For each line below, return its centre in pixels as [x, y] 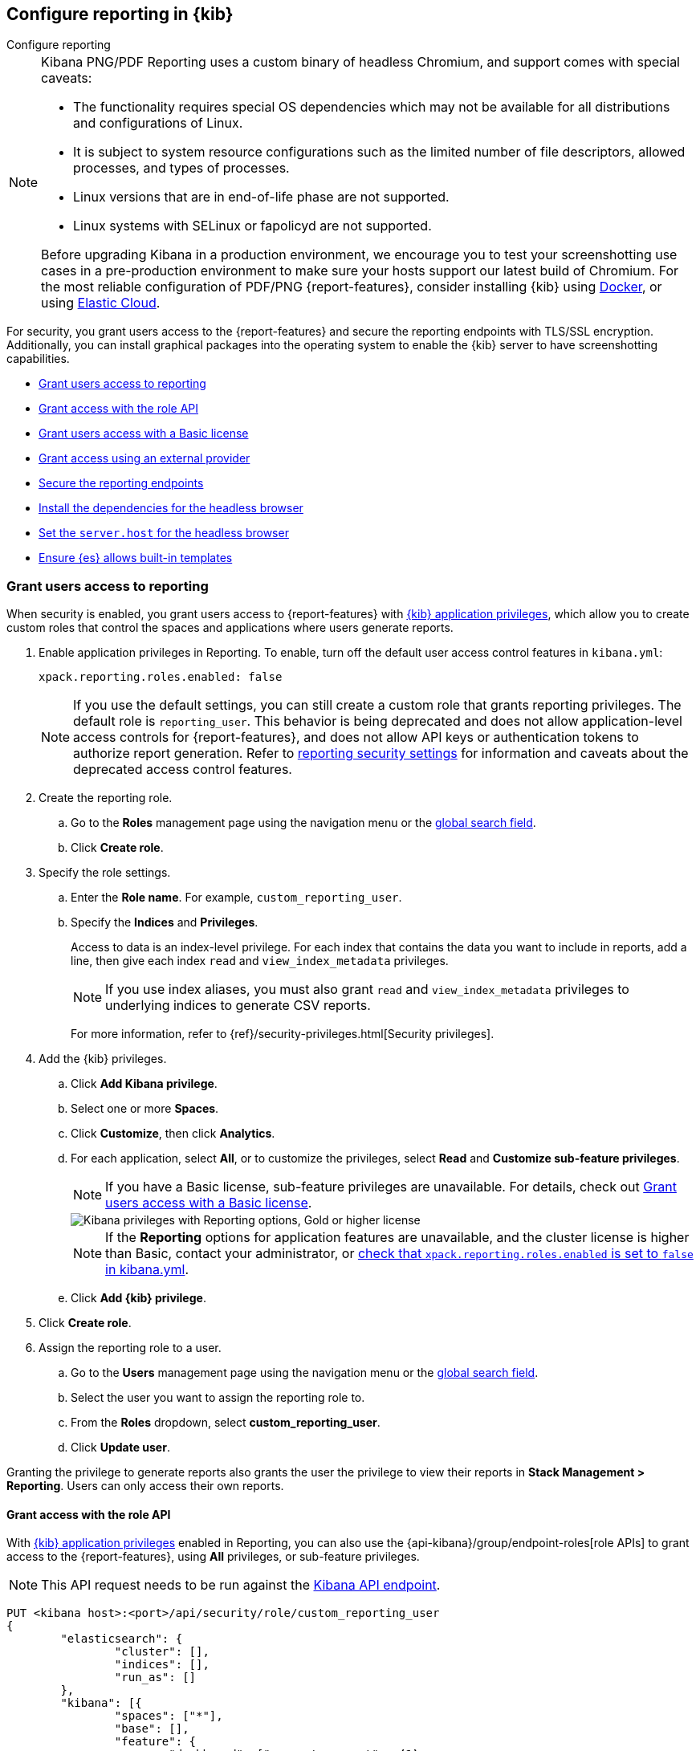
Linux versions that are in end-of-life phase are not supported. [261, 197]
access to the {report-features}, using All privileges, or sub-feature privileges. [213, 1557]
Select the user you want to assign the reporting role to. [218, 1398]
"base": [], [152, 1729]
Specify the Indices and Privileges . [165, 922]
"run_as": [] [155, 1678]
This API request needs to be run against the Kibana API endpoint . [241, 1585]
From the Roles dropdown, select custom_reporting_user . [226, 1423]
